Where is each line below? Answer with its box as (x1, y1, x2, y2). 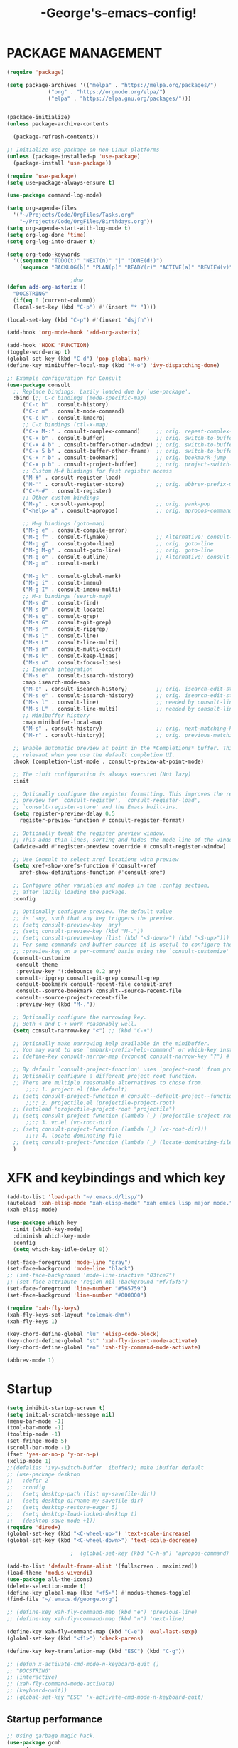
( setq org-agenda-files (6, 205, 77, 212)
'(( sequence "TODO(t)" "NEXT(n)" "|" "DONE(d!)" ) (13, 257, 163, 264)
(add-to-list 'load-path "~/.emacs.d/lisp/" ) (6, 1193, 144, 1201)
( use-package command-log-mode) (6, 192, 102, 199)
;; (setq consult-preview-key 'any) (13, 921, 121, 928)
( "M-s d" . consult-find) (22, 599, 99, 607)
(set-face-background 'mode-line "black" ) (6, 1265, 134, 1273)
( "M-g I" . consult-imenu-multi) (22, 586, 121, 593)
